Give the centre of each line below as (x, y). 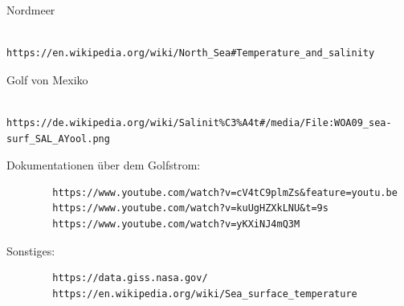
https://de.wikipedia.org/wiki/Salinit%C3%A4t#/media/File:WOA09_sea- (199, 122)
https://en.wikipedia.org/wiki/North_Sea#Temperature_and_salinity (191, 53)
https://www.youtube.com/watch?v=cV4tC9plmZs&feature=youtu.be (225, 192)
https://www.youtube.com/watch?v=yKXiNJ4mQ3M (176, 224)
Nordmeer (31, 10)
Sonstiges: (31, 250)
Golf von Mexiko (47, 79)
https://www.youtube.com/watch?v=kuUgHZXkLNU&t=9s (190, 208)
